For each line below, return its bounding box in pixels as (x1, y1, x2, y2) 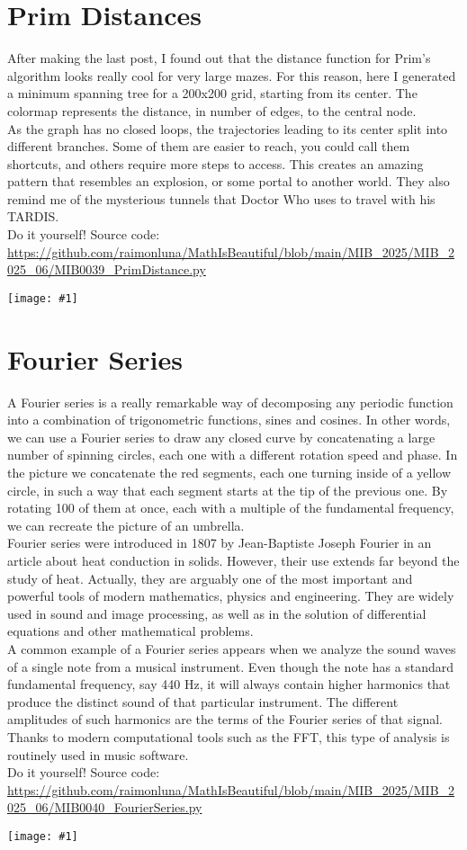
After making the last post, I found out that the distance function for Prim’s (7, 49, 431, 67)
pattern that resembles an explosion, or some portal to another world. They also (7, 172, 450, 191)
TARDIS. (7, 207, 59, 226)
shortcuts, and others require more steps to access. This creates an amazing (7, 154, 424, 173)
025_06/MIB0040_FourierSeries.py (7, 798, 202, 817)
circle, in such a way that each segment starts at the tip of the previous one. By (7, 480, 448, 499)
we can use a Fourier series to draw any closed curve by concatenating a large (7, 427, 436, 446)
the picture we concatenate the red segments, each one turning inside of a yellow (7, 463, 452, 481)
